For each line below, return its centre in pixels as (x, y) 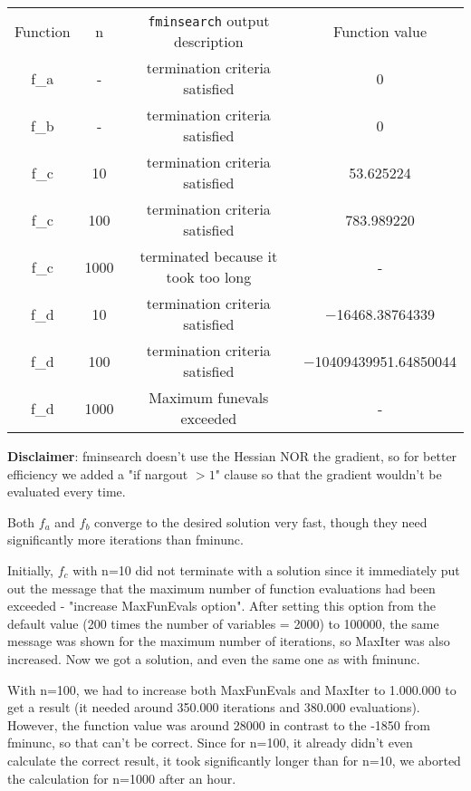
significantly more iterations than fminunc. (125, 540)
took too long (209, 277)
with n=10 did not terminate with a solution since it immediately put (266, 569)
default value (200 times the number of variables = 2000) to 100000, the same (223, 623)
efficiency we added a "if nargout (98, 473)
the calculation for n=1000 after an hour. (122, 778)
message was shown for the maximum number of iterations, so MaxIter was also (229, 641)
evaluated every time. (67, 492)
